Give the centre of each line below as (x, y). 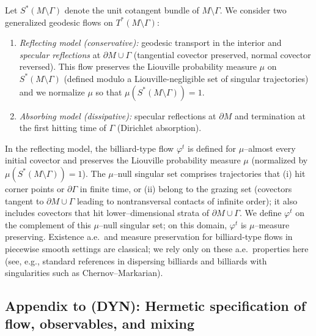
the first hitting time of (63, 128)
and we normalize (52, 91)
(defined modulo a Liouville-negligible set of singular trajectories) (186, 78)
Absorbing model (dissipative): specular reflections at (118, 115)
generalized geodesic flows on (59, 22)
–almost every (270, 148)
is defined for (212, 148)
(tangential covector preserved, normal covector (222, 54)
